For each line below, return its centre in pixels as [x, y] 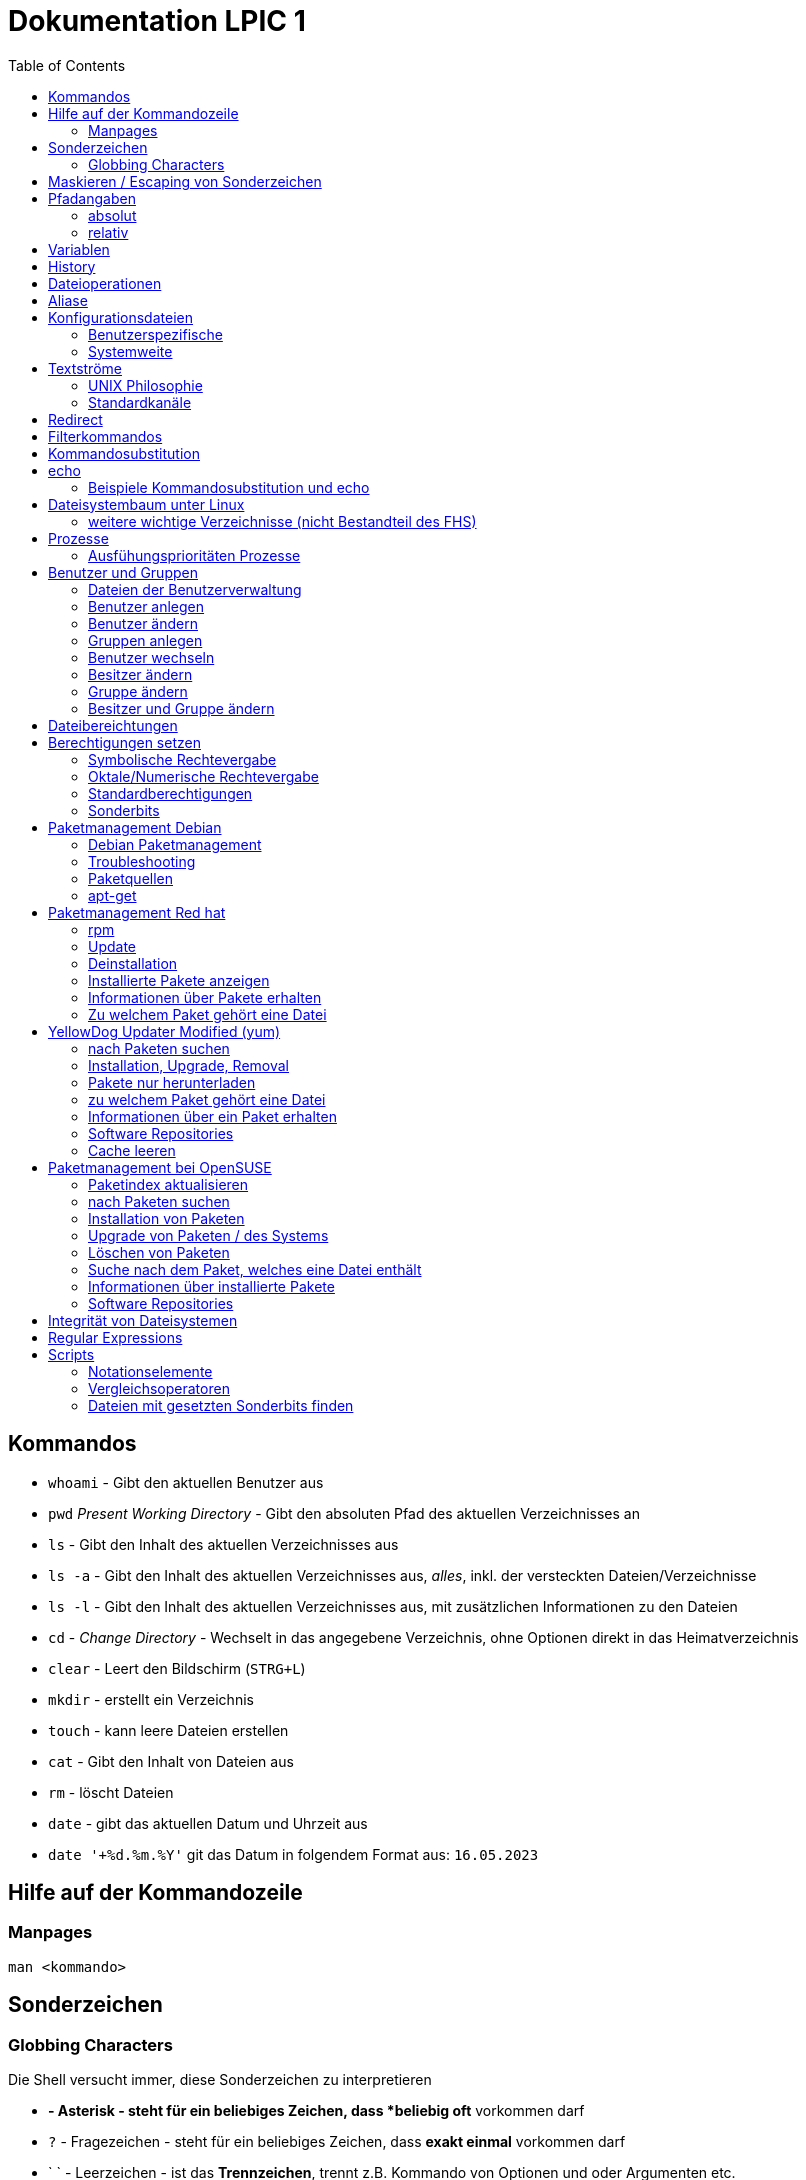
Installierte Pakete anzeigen [179, 980]
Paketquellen [131, 878]
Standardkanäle [140, 402]
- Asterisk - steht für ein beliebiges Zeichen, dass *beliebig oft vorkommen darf [316, 2111]
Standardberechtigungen [170, 793]
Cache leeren [132, 1150]
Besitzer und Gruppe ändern [181, 708]
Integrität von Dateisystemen [143, 1320]
